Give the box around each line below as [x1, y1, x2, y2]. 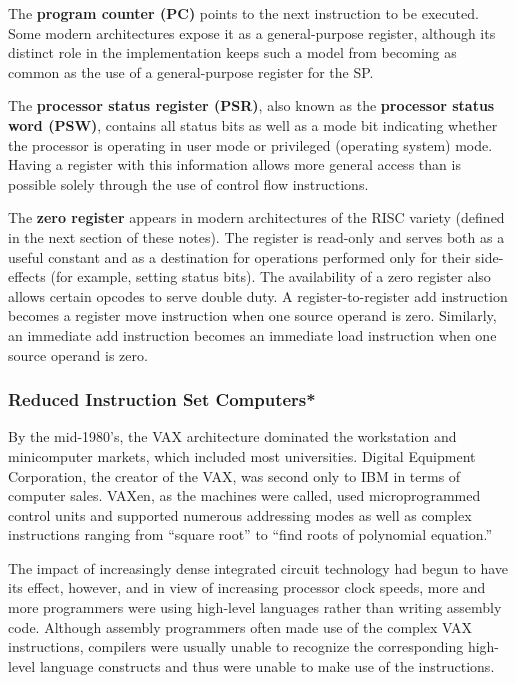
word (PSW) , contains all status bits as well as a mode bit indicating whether [8, 114, 498, 135]
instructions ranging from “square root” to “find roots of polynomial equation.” [8, 524, 492, 545]
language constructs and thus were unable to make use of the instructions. [39, 655, 495, 676]
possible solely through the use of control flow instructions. [8, 173, 369, 194]
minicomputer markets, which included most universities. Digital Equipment [8, 445, 476, 466]
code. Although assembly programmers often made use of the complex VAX [8, 616, 472, 637]
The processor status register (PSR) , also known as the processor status [8, 95, 495, 116]
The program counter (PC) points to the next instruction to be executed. [8, 3, 479, 23]
